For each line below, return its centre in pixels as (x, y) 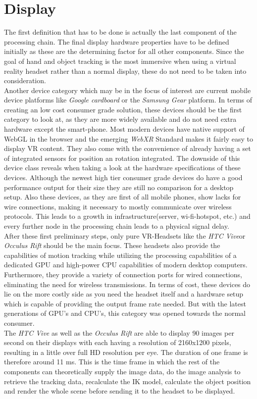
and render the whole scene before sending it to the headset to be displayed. (120, 391)
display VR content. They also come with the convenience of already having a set (128, 148)
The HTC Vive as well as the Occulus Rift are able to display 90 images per (119, 332)
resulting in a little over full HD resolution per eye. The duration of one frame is (126, 352)
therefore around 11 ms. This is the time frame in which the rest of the (112, 362)
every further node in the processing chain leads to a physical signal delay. (117, 226)
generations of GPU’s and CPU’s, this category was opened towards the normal (125, 313)
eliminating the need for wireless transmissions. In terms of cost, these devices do (127, 284)
